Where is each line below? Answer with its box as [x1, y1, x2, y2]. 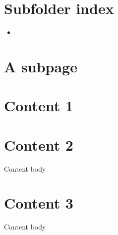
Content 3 [4, 193, 73, 213]
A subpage [4, 56, 77, 76]
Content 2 [4, 134, 73, 155]
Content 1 [4, 95, 73, 116]
